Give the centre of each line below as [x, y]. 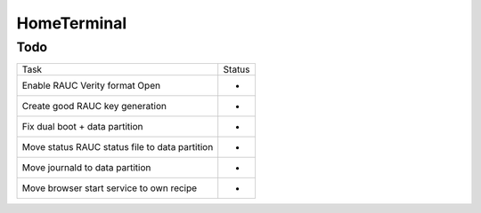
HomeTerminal [72, 23]
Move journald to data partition [86, 168]
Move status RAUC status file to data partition [118, 147]
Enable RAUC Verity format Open [91, 86]
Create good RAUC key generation [94, 106]
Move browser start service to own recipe [110, 188]
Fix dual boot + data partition [82, 127]
